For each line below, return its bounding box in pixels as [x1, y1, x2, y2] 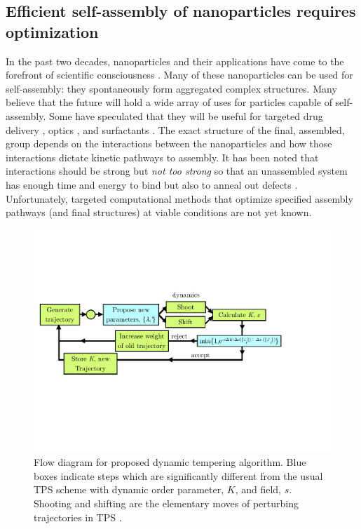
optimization [6, 20, 99, 42]
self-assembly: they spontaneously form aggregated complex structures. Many [6, 81, 337, 95]
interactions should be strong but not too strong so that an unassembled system [6, 163, 348, 178]
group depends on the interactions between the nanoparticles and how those [6, 136, 332, 151]
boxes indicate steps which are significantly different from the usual [34, 468, 323, 483]
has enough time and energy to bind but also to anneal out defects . [6, 177, 298, 192]
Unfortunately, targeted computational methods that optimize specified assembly [6, 191, 353, 206]
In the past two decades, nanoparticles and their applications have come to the [6, 53, 344, 68]
